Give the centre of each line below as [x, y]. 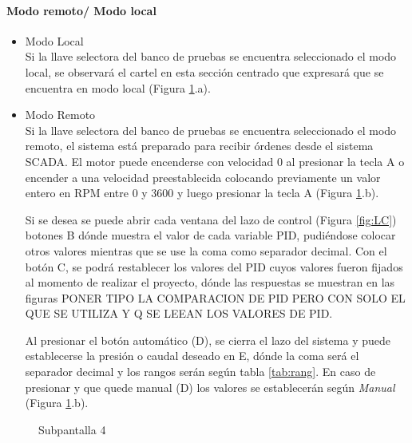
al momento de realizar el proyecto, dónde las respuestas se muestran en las [210, 282]
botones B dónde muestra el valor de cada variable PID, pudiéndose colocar [210, 235]
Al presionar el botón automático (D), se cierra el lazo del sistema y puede [208, 340]
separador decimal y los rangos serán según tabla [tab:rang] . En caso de [200, 372]
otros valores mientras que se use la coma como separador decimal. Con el [206, 250]
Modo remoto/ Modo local [81, 10]
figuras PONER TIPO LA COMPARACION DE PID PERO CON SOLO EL [215, 297]
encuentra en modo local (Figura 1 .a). [118, 87]
